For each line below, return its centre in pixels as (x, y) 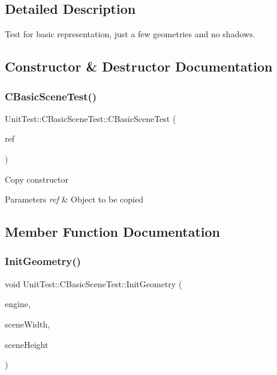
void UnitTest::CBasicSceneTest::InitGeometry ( (94, 283)
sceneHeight (27, 344)
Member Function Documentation (113, 232)
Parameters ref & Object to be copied (74, 199)
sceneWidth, (28, 324)
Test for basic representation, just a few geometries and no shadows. (130, 34)
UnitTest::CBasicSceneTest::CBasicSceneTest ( (91, 118)
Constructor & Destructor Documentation (139, 66)
